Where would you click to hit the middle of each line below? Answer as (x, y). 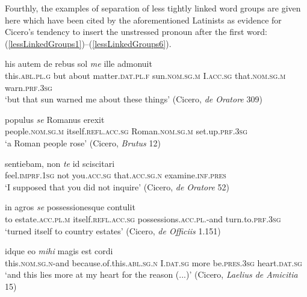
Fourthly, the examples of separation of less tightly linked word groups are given (153, 8)
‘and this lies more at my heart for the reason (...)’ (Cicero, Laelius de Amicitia (151, 274)
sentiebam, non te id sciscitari (60, 163)
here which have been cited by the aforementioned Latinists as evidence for (143, 20)
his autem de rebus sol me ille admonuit (79, 64)
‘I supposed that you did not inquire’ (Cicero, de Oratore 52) (117, 186)
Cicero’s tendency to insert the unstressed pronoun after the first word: (136, 32)
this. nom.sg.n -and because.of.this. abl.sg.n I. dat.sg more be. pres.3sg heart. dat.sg (153, 262)
